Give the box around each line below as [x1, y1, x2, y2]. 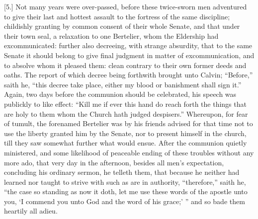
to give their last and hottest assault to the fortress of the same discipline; [4, 11, 230, 21]
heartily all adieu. [4, 206, 58, 216]
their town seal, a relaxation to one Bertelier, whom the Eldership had [4, 30, 219, 41]
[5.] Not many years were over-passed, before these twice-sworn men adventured [4, 1, 247, 11]
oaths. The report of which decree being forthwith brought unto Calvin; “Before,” [4, 70, 253, 80]
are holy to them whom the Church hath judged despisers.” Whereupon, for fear [4, 108, 248, 119]
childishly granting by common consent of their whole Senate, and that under [4, 21, 240, 31]
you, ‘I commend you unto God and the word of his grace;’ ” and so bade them [4, 196, 245, 206]
